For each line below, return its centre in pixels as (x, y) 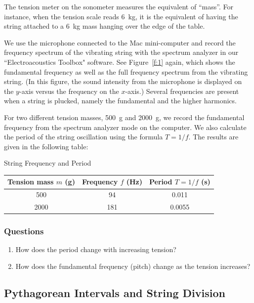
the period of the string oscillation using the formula (84, 137)
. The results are (213, 137)
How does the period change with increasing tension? (96, 249)
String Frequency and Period (48, 163)
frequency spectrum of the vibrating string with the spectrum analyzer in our (121, 52)
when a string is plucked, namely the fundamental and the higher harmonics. (120, 101)
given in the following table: (46, 146)
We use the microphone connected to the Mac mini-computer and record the (120, 42)
